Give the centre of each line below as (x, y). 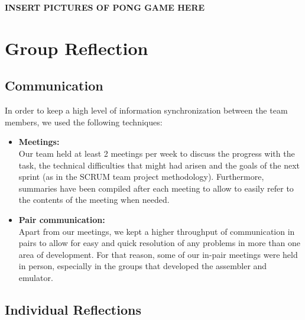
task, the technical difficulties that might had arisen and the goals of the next (159, 165)
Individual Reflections (73, 309)
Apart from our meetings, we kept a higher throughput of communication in (157, 231)
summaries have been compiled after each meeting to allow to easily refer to (156, 188)
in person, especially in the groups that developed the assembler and (143, 266)
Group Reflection (77, 48)
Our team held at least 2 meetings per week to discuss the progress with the (157, 153)
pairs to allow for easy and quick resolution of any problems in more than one (159, 243)
